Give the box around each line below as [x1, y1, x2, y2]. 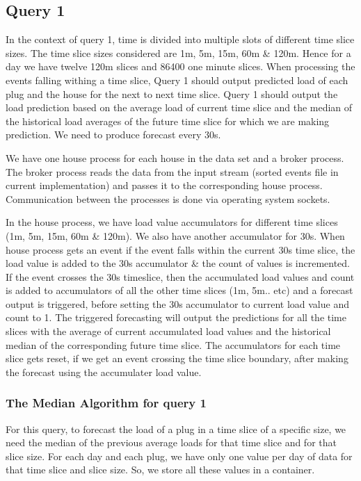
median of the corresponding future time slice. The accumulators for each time [6, 337, 341, 352]
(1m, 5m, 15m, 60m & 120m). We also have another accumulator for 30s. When [6, 228, 345, 243]
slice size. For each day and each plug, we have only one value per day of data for [6, 448, 353, 463]
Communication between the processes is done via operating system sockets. [6, 191, 330, 206]
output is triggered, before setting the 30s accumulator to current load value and [6, 296, 349, 311]
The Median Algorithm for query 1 [6, 394, 207, 411]
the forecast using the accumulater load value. [6, 364, 202, 379]
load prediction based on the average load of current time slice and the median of [6, 100, 353, 115]
